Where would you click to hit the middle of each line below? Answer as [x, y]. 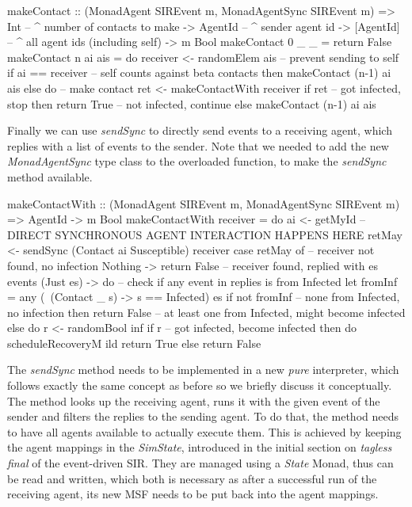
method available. [50, 176]
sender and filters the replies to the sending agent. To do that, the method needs [203, 416]
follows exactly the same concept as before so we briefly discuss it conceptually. [200, 385]
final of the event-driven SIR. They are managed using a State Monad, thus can [200, 463]
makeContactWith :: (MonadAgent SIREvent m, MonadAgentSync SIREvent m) [204, 203]
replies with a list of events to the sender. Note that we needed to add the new [198, 145]
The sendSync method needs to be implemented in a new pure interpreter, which [203, 370]
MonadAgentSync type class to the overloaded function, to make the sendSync [197, 161]
